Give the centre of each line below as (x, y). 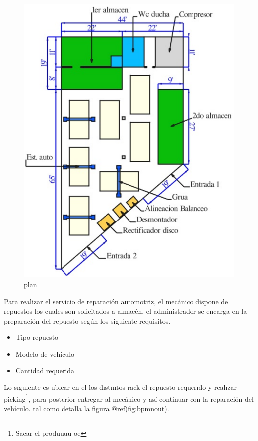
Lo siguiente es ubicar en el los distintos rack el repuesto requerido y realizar (121, 387)
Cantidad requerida (45, 370)
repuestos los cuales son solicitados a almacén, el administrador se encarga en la (126, 311)
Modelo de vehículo (45, 354)
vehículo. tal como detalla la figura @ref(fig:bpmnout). (87, 408)
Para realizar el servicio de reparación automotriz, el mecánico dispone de (116, 301)
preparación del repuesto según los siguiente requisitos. (87, 320)
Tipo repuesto (37, 337)
